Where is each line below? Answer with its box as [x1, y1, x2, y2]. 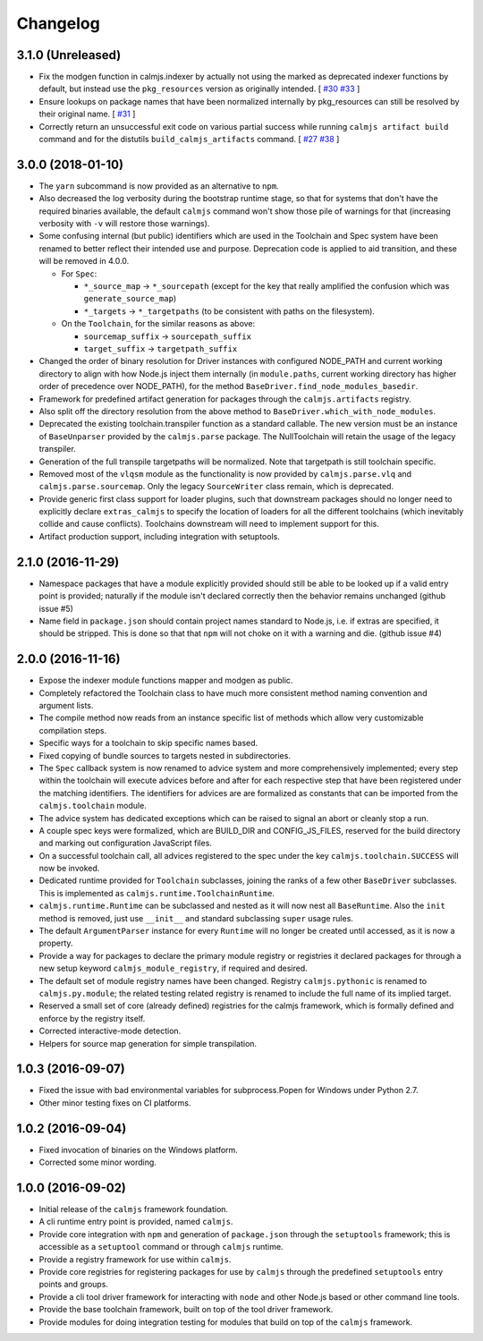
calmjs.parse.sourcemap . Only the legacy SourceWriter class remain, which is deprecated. [38, 481, 394, 492]
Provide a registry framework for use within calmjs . [38, 1253, 232, 1265]
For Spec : [61, 268, 97, 279]
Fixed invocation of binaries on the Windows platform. [38, 1144, 239, 1155]
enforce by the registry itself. [38, 1013, 146, 1023]
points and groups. [38, 1279, 109, 1290]
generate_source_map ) [83, 293, 177, 304]
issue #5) [38, 603, 73, 614]
